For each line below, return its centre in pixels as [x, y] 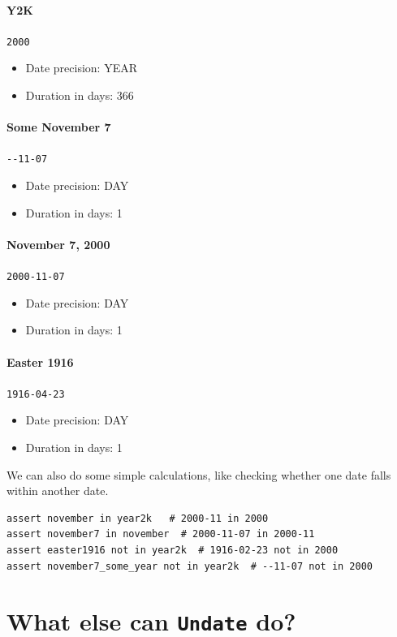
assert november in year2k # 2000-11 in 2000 [138, 518]
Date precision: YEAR [81, 68]
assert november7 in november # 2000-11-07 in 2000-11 [161, 534]
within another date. [58, 491]
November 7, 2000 [58, 244]
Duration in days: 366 [80, 95]
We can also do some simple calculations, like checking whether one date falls [199, 474]
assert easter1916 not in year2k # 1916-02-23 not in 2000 [173, 550]
